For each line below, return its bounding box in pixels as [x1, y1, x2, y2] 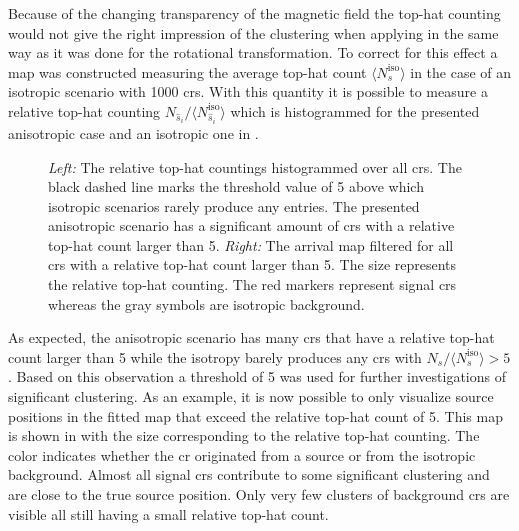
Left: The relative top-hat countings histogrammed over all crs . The [48, 156, 462, 177]
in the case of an [410, 61, 512, 82]
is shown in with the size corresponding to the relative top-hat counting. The [8, 425, 480, 446]
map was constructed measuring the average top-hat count [8, 61, 367, 82]
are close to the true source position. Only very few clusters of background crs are [8, 484, 510, 504]
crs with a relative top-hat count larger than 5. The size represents [48, 254, 457, 275]
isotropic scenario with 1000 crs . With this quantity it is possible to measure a [8, 81, 488, 102]
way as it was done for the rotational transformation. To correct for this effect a [8, 42, 498, 63]
